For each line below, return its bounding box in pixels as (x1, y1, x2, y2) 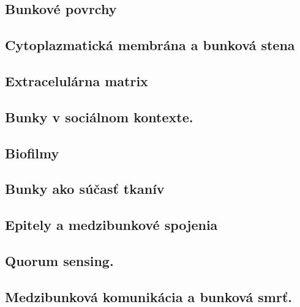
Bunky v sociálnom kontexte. (5, 107, 193, 126)
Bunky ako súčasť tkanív (5, 179, 165, 198)
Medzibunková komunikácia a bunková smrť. (5, 287, 292, 306)
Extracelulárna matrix (5, 71, 148, 90)
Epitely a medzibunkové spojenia (5, 215, 218, 234)
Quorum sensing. (5, 251, 114, 270)
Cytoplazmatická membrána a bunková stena (5, 35, 295, 54)
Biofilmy (5, 143, 59, 162)
